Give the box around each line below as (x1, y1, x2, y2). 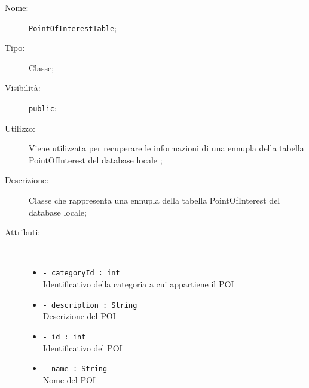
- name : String (42, 365, 108, 374)
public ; (29, 102, 57, 114)
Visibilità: (5, 81, 41, 94)
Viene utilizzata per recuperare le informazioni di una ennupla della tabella (29, 142, 304, 154)
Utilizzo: (5, 122, 35, 134)
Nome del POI (42, 373, 96, 386)
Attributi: (5, 226, 41, 238)
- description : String (42, 301, 137, 310)
